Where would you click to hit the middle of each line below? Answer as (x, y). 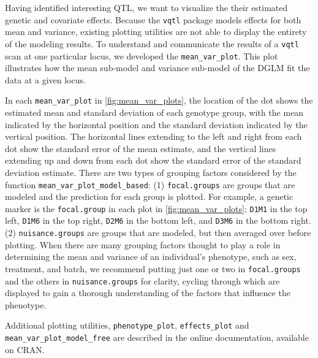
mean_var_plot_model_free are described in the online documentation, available (157, 337)
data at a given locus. (45, 79)
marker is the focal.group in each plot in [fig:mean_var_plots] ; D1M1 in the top (156, 208)
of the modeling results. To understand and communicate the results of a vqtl (152, 43)
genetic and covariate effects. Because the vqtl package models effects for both (153, 19)
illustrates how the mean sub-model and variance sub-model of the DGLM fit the (157, 68)
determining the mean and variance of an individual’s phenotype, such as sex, (151, 257)
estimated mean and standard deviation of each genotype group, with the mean (154, 112)
